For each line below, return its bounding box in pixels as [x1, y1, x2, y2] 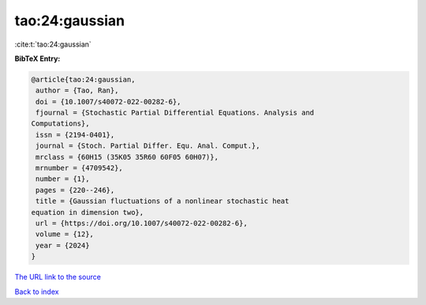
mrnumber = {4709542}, [35, 164, 124, 173]
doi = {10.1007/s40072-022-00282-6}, [35, 97, 181, 106]
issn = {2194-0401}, [35, 130, 115, 139]
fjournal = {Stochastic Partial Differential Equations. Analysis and [35, 108, 315, 118]
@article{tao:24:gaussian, [31, 75, 136, 84]
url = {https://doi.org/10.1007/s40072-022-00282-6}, [35, 219, 248, 228]
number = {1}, [35, 175, 90, 183]
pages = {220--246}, [35, 186, 115, 194]
